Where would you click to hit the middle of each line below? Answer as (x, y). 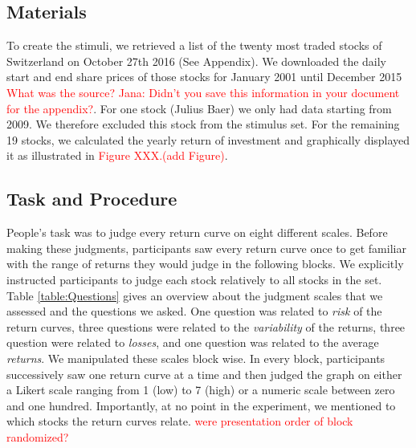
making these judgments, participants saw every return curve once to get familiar (206, 248)
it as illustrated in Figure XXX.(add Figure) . (117, 155)
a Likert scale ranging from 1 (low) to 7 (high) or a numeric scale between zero (201, 390)
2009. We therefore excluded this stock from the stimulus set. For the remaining (203, 124)
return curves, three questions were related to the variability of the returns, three (206, 326)
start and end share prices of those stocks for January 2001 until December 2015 (204, 77)
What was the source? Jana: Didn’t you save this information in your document (203, 92)
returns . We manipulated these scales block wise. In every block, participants (196, 358)
